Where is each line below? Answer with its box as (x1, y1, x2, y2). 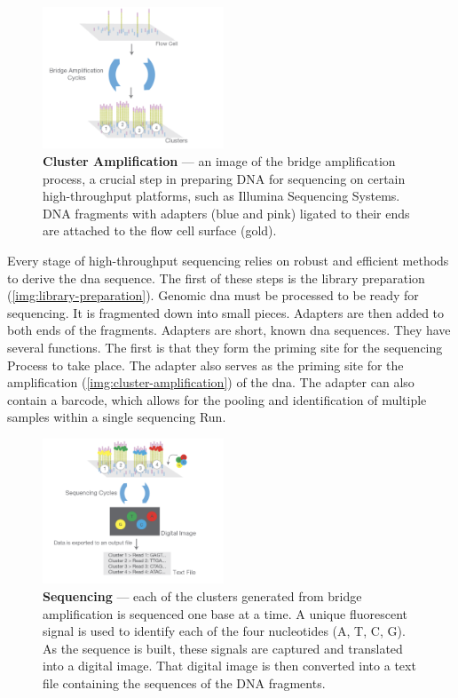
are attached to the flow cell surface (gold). (43, 221, 277, 240)
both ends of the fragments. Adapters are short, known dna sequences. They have (7, 321, 451, 339)
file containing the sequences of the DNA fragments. (43, 673, 326, 692)
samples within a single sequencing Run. (7, 408, 226, 426)
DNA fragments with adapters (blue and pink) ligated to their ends (43, 203, 410, 222)
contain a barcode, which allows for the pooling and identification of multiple (7, 390, 427, 408)
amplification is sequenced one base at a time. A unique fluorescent (43, 604, 407, 623)
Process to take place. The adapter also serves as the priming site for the (7, 355, 404, 374)
